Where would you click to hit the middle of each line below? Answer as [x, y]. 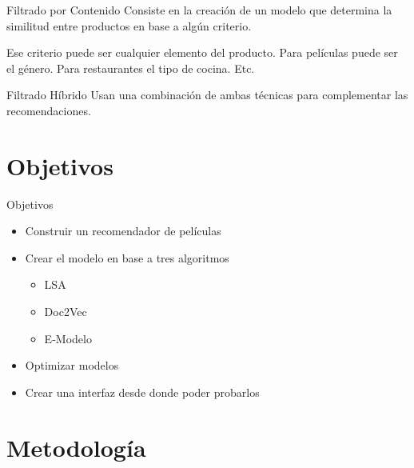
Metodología [76, 447]
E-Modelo [68, 338]
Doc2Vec [66, 312]
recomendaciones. [49, 110]
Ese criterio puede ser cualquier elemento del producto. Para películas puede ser [202, 52]
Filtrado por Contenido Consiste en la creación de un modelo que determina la [199, 10]
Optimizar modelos [72, 365]
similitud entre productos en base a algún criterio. [129, 25]
